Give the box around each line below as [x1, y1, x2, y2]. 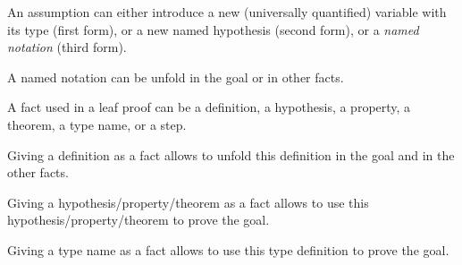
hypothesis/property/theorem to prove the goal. [7, 210, 270, 229]
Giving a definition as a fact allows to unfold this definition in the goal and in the [7, 145, 455, 164]
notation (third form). [7, 38, 127, 56]
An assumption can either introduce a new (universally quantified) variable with [7, 3, 447, 21]
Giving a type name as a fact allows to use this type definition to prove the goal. [7, 240, 449, 259]
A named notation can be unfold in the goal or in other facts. [7, 67, 344, 86]
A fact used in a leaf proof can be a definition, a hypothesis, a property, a [7, 98, 411, 116]
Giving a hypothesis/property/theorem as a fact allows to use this [7, 192, 369, 211]
